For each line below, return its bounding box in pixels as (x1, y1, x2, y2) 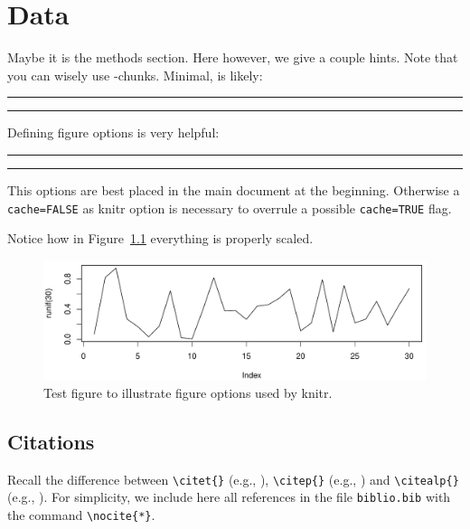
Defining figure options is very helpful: (7, 123, 220, 142)
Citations (7, 427, 95, 455)
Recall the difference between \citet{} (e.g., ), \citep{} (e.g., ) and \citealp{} (7, 469, 459, 488)
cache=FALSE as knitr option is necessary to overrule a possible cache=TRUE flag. (7, 198, 452, 217)
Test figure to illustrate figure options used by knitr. (43, 383, 333, 401)
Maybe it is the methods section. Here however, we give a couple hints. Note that (7, 48, 458, 67)
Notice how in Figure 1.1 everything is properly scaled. (7, 229, 314, 248)
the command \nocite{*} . (7, 505, 155, 524)
